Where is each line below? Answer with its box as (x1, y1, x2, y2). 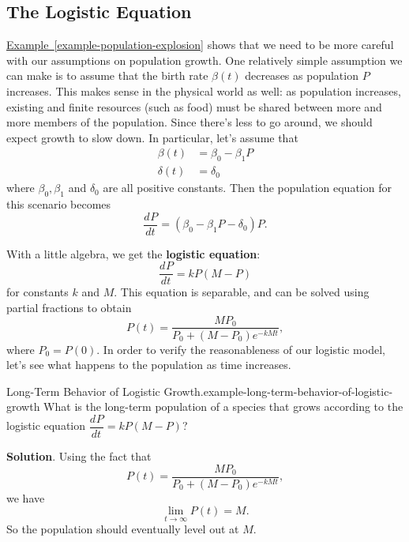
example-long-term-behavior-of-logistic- (203, 382, 393, 399)
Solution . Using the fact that (6, 448, 152, 465)
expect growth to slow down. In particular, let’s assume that (6, 129, 298, 145)
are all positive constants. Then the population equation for (103, 179, 392, 196)
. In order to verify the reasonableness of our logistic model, (96, 341, 385, 357)
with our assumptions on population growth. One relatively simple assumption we (6, 51, 403, 68)
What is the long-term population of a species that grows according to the (43, 398, 403, 415)
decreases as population (245, 67, 358, 84)
